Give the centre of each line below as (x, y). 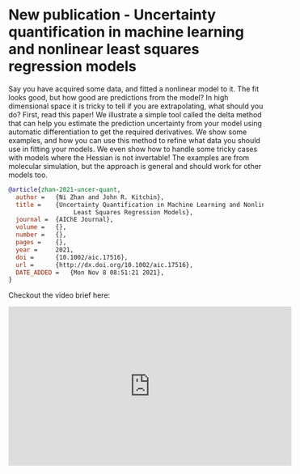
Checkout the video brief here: (59, 295)
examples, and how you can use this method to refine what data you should (134, 140)
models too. (28, 175)
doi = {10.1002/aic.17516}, (72, 257)
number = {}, (41, 235)
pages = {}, (41, 243)
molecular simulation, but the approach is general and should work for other (135, 166)
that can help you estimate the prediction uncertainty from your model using (135, 123)
